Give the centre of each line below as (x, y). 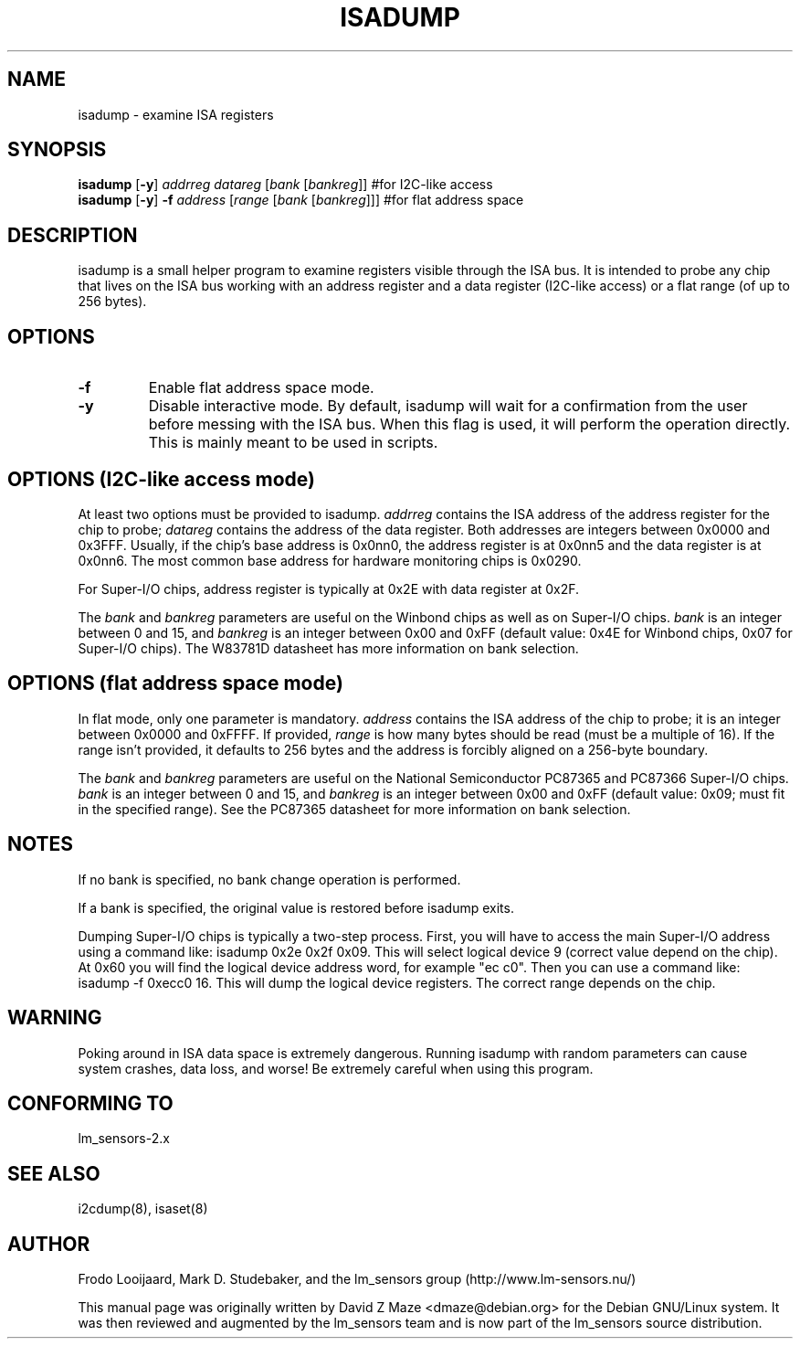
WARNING (55, 1018)
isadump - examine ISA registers (176, 114)
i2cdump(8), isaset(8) (143, 1209)
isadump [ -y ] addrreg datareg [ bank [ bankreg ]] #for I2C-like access (285, 185)
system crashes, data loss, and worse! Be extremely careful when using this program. (336, 1068)
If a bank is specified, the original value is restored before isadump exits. (296, 907)
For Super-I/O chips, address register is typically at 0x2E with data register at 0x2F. (329, 588)
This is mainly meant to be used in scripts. (293, 443)
